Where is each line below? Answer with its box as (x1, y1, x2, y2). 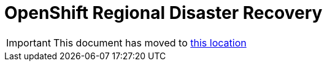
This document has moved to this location (53, 36, 247, 49)
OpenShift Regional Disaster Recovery (4, 2, 323, 23)
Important (6, 36, 51, 49)
